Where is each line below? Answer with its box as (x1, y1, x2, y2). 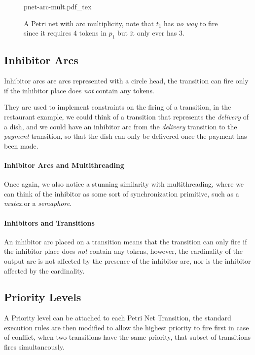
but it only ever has (117, 28, 177, 38)
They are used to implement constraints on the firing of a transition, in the (4, 102, 231, 112)
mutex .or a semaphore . (4, 198, 72, 208)
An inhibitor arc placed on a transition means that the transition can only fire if (4, 236, 247, 246)
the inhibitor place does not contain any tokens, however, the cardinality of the (4, 246, 243, 256)
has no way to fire (164, 18, 218, 28)
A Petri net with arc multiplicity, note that (24, 18, 154, 28)
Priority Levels (4, 289, 81, 305)
